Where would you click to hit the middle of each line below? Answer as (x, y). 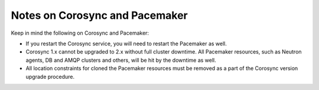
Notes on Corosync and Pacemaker (100, 15)
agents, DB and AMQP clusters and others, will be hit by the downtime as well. (121, 60)
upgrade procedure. (50, 76)
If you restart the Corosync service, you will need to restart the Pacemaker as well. (126, 44)
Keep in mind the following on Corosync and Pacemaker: (80, 33)
